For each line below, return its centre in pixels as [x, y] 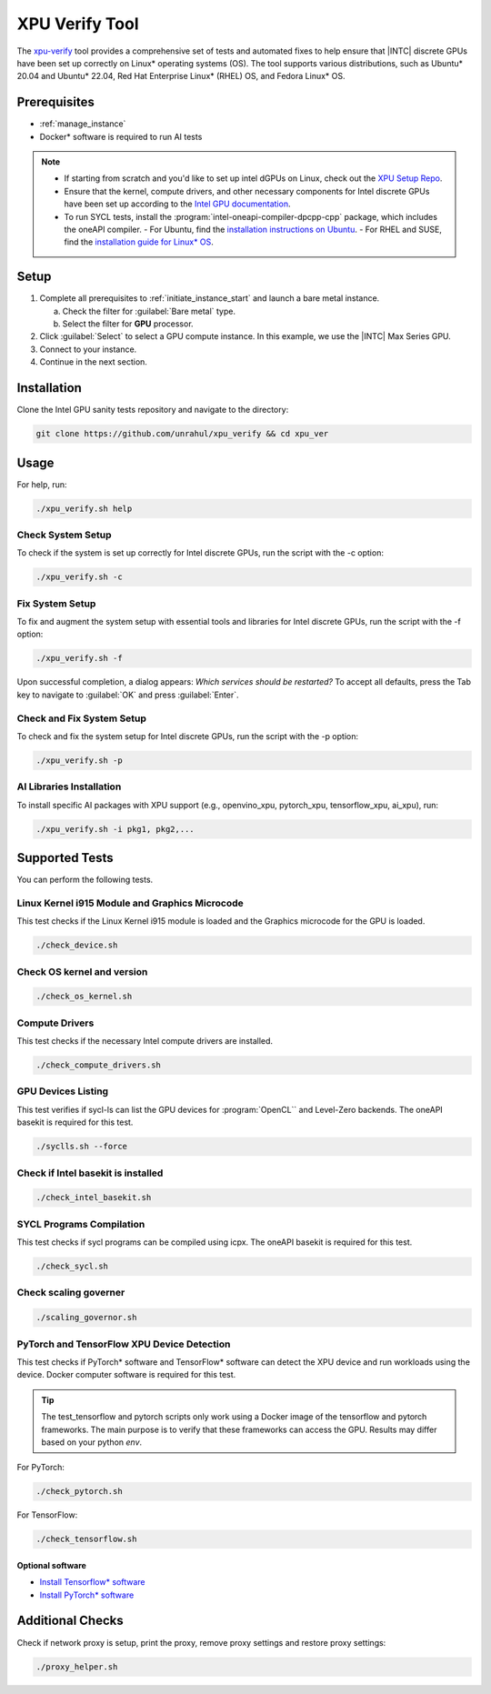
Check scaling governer [71, 1293]
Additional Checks [70, 1621]
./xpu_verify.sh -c [79, 577]
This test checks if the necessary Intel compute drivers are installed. [145, 1041]
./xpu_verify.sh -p [79, 760]
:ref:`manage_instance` [83, 124]
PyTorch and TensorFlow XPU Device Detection [124, 1344]
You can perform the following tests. [85, 880]
